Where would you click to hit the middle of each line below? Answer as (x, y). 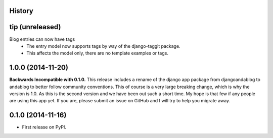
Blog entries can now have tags (42, 39)
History (21, 11)
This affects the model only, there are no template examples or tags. (98, 53)
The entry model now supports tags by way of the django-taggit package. (103, 46)
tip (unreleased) (35, 27)
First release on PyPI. (44, 127)
